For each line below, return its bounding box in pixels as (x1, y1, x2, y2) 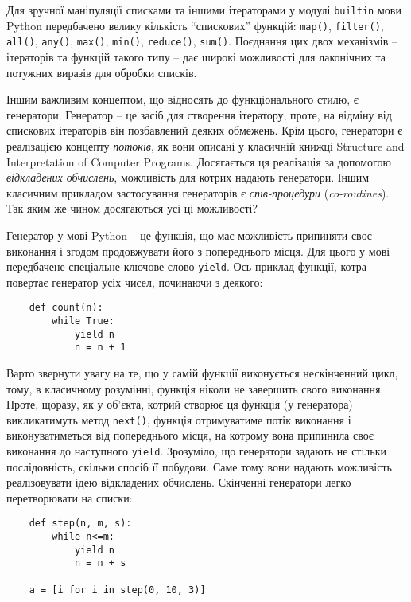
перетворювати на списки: (6, 489, 133, 506)
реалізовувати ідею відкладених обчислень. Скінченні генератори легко (6, 474, 351, 491)
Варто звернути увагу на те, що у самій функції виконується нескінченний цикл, (6, 364, 398, 381)
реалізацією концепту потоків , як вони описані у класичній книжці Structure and (6, 137, 405, 154)
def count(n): (29, 302, 103, 314)
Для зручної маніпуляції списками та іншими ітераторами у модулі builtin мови (6, 2, 401, 18)
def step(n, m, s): (29, 518, 132, 530)
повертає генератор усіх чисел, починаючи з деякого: (6, 273, 263, 290)
